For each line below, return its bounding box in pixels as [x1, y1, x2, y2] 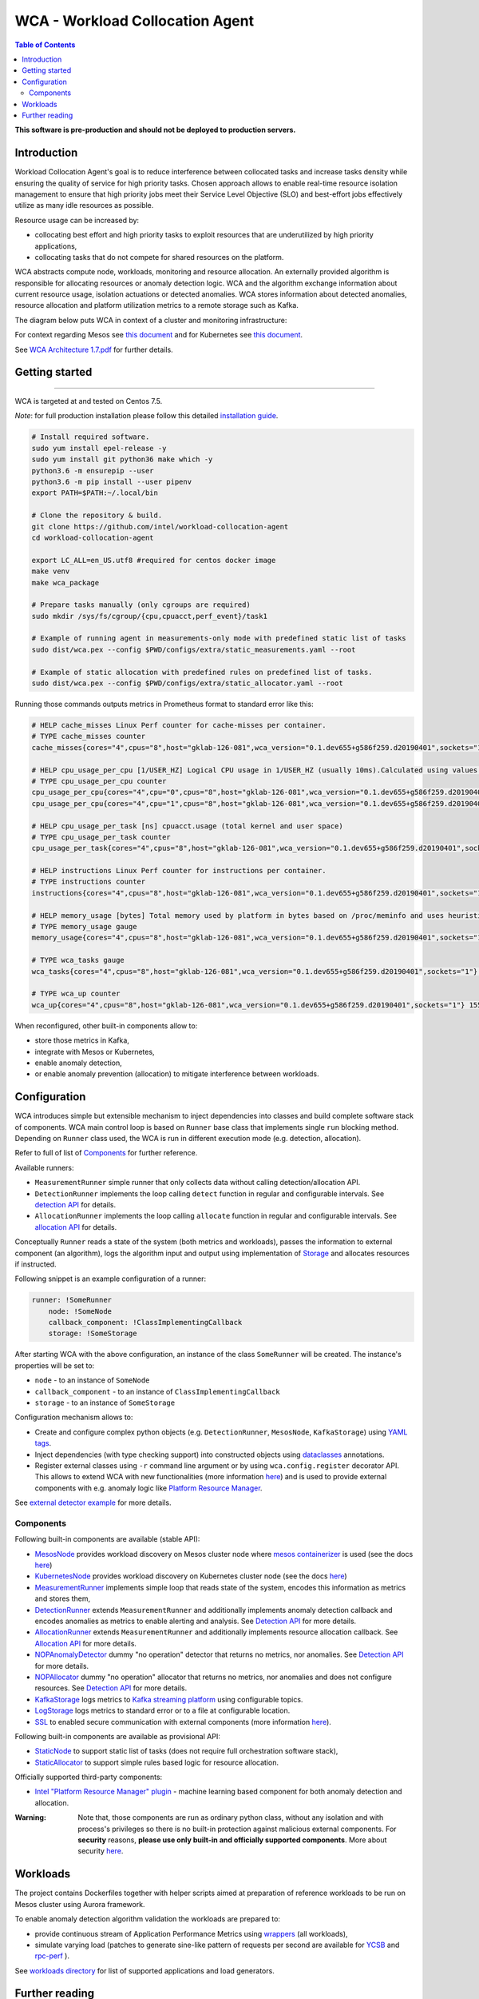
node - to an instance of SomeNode [34, 1375, 150, 1385]
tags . [34, 1438, 52, 1448]
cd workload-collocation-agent [31, 533, 155, 542]
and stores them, [34, 1594, 91, 1603]
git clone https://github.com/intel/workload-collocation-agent [31, 522, 289, 531]
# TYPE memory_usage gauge [31, 922, 137, 932]
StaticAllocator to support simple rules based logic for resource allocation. [34, 1758, 279, 1767]
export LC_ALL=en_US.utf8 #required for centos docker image [31, 556, 276, 565]
